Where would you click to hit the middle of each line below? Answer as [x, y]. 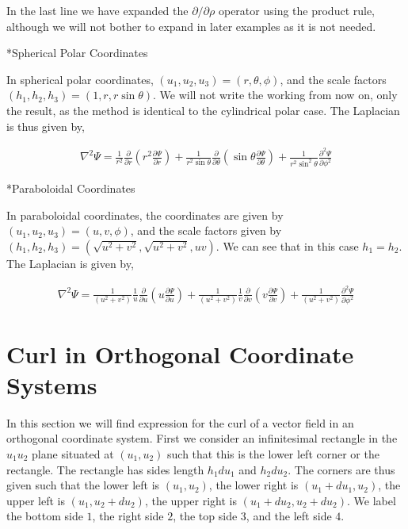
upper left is [36, 500]
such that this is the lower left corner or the [273, 454]
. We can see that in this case [287, 245]
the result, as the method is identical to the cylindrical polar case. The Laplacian [203, 110]
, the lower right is [254, 485]
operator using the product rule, [297, 10]
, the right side [128, 516]
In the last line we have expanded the [97, 10]
